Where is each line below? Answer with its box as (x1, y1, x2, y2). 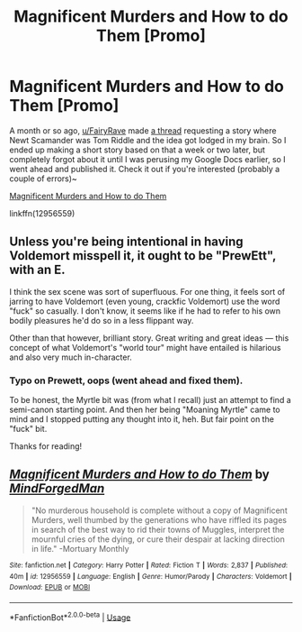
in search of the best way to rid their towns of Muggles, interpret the (31, 524, 285, 535)
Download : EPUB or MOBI (9, 583, 91, 592)
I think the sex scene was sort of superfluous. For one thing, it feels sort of (9, 286, 286, 297)
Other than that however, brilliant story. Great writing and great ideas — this (9, 332, 289, 343)
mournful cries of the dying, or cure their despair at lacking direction (31, 534, 285, 545)
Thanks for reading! (9, 441, 83, 452)
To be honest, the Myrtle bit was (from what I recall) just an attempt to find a (9, 395, 292, 406)
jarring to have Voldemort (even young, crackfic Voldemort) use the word (9, 296, 280, 307)
